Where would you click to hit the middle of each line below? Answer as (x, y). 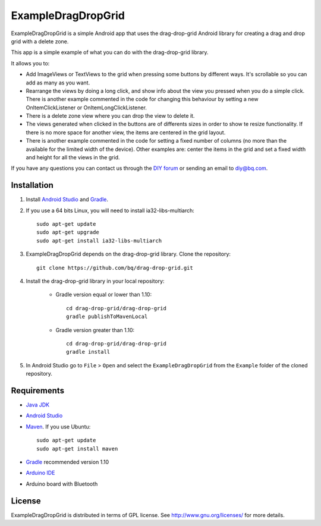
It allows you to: (30, 63)
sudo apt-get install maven (77, 448)
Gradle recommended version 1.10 (67, 462)
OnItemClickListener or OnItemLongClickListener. (86, 108)
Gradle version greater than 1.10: (95, 330)
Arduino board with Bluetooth (62, 484)
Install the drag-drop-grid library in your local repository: (95, 281)
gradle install (88, 352)
